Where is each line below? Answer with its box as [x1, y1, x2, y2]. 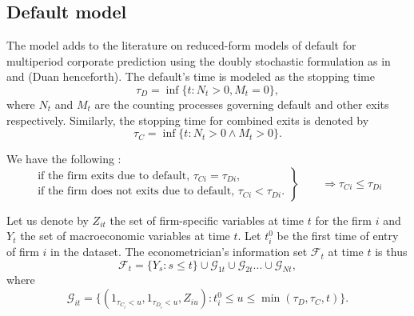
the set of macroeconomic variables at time [20, 227, 230, 244]
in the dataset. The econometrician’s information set [50, 243, 308, 260]
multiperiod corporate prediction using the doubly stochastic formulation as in [6, 52, 391, 69]
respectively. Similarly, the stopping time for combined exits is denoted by [6, 111, 369, 128]
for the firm [315, 211, 372, 228]
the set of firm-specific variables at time [109, 211, 305, 228]
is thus [375, 243, 408, 260]
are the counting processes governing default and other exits [94, 95, 389, 112]
